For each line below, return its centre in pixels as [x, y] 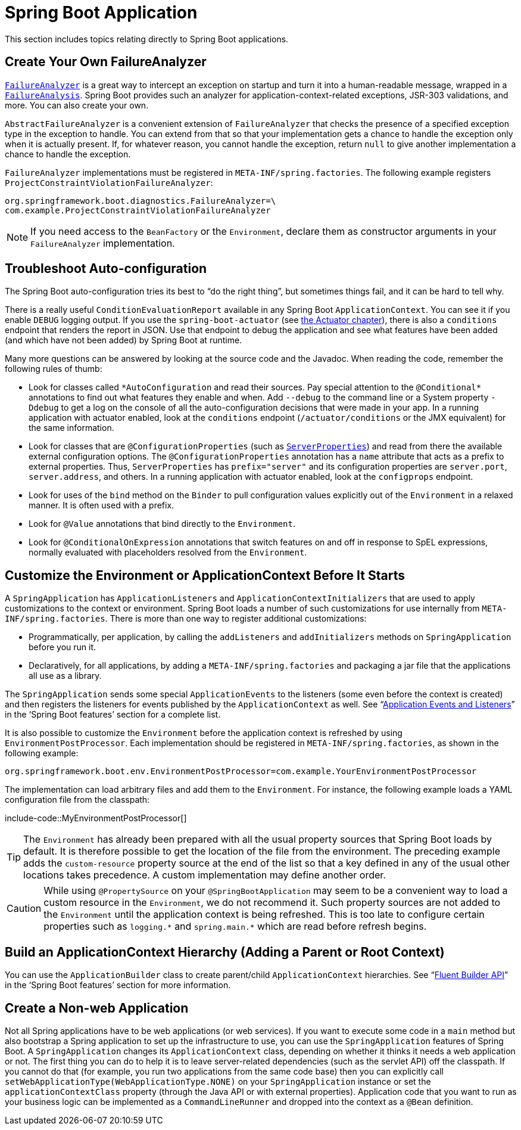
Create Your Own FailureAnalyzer [106, 62]
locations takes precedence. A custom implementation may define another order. [205, 875]
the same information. [71, 428]
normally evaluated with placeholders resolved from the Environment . [168, 552]
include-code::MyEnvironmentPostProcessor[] [96, 818]
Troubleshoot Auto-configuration [106, 269]
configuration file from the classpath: [77, 800]
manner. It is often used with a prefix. [102, 505]
